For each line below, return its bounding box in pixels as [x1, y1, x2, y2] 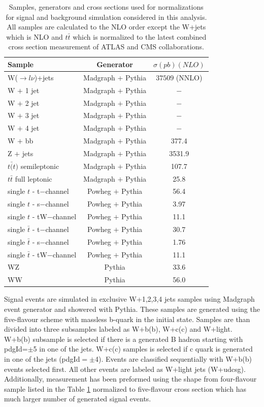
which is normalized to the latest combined [73, 31, 207, 42]
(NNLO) [176, 72, 203, 82]
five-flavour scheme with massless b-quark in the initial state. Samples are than [4, 313, 250, 324]
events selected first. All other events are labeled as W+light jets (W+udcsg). [4, 363, 246, 374]
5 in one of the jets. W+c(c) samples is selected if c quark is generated [33, 343, 253, 354]
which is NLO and [6, 31, 63, 42]
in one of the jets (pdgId [4, 353, 80, 364]
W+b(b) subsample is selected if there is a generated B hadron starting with [4, 333, 243, 344]
